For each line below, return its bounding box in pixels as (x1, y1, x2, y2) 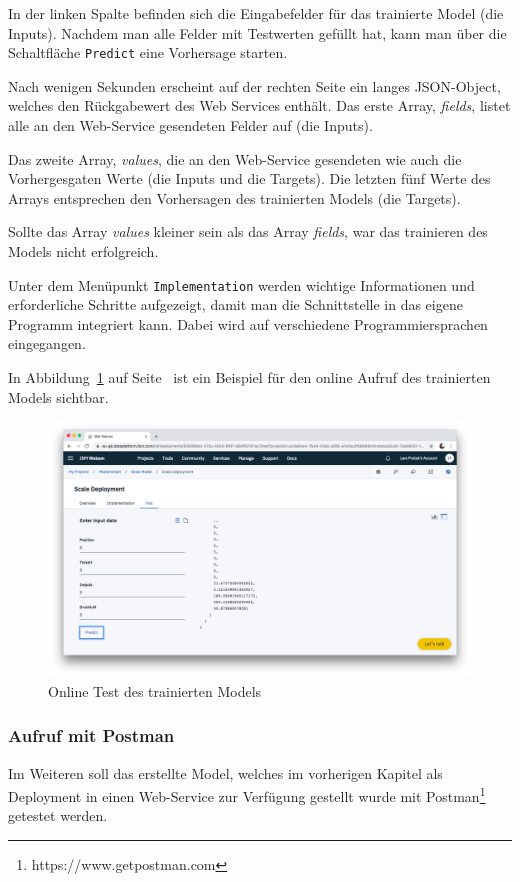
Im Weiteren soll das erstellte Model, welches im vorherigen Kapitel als (8, 762, 443, 783)
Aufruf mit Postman (8, 723, 175, 748)
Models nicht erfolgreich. (8, 241, 159, 261)
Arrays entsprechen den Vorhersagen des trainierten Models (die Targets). (8, 187, 461, 208)
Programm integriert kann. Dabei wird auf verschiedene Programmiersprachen (8, 313, 488, 334)
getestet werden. (8, 805, 108, 826)
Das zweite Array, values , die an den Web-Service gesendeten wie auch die (8, 148, 462, 169)
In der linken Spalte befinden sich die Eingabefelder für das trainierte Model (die (8, 3, 504, 23)
